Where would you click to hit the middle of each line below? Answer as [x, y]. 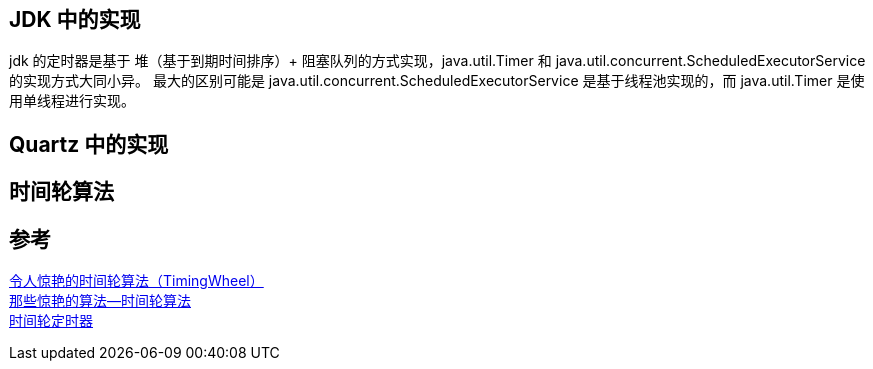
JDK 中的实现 [75, 19]
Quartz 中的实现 [89, 144]
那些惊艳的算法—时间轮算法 [100, 301]
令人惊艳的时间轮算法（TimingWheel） [136, 281]
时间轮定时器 [51, 321]
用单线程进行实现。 [72, 101]
